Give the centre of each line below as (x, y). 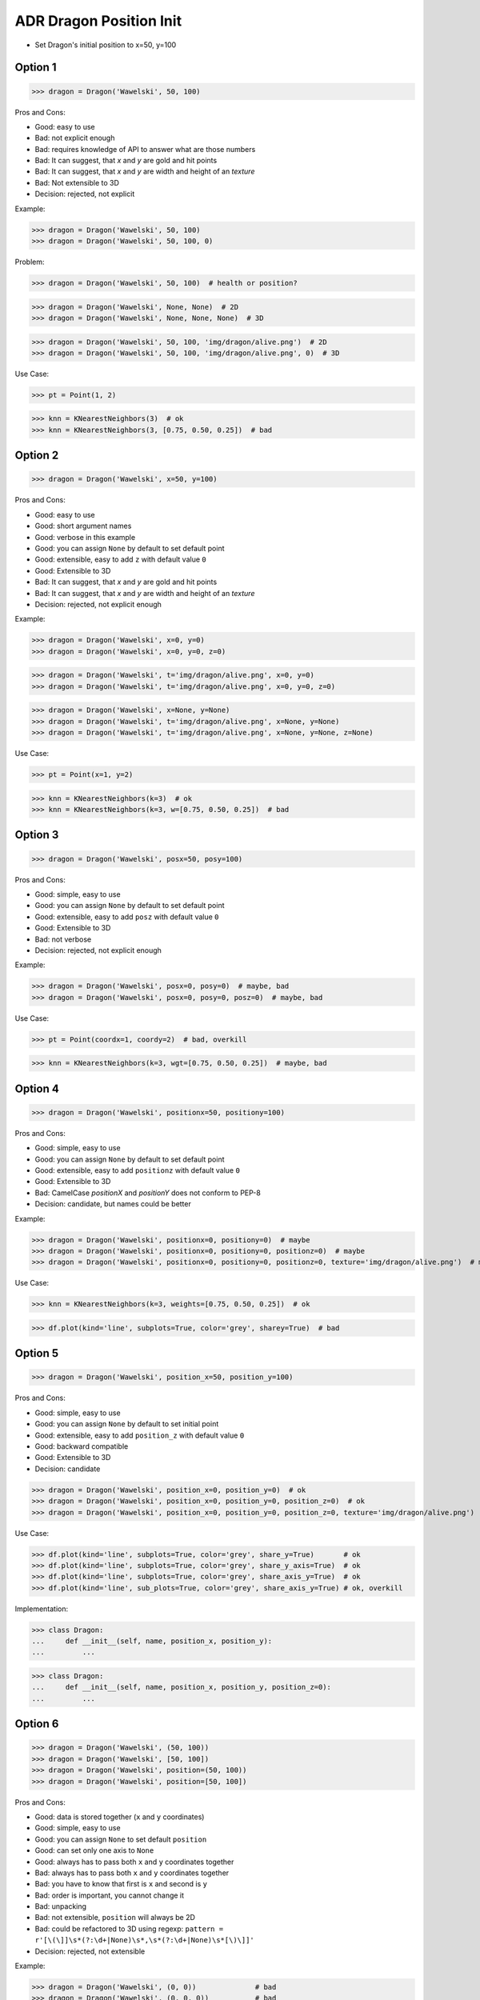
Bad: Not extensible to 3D (77, 182)
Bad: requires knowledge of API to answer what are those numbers (145, 149)
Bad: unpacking (61, 1906)
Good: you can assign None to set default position (121, 1839)
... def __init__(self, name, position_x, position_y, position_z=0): (182, 1687)
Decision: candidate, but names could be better (113, 1204)
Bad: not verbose (63, 939)
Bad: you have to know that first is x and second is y (121, 1884)
